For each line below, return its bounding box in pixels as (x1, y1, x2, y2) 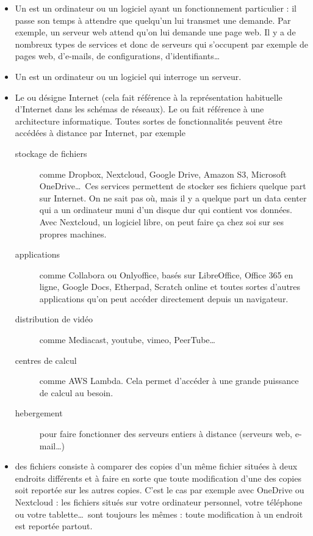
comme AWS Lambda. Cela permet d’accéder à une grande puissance (39, 374, 299, 387)
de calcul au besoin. (39, 386, 113, 399)
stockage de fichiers (15, 147, 87, 159)
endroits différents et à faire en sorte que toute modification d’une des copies (15, 471, 301, 484)
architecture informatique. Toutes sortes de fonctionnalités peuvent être (15, 114, 282, 127)
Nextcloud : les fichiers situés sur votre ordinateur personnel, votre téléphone (15, 496, 303, 508)
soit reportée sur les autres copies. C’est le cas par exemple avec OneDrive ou (15, 483, 304, 496)
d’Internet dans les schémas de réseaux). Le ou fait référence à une (15, 103, 264, 115)
